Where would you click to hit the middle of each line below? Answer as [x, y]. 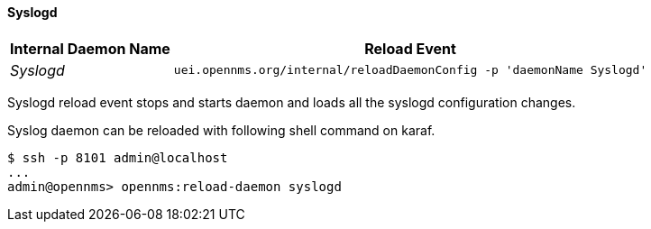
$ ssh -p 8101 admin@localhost [118, 157]
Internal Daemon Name [90, 48]
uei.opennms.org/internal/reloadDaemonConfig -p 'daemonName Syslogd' [410, 70]
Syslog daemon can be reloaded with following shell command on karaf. [221, 130]
